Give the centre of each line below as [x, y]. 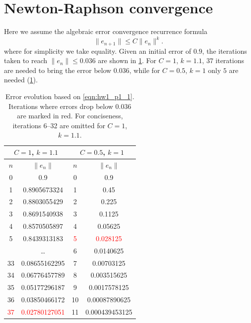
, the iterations [225, 51]
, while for [145, 70]
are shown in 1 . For [127, 60]
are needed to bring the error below [58, 70]
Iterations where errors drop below [61, 106]
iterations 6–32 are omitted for [59, 125]
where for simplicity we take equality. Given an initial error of [98, 51]
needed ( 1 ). [21, 80]
